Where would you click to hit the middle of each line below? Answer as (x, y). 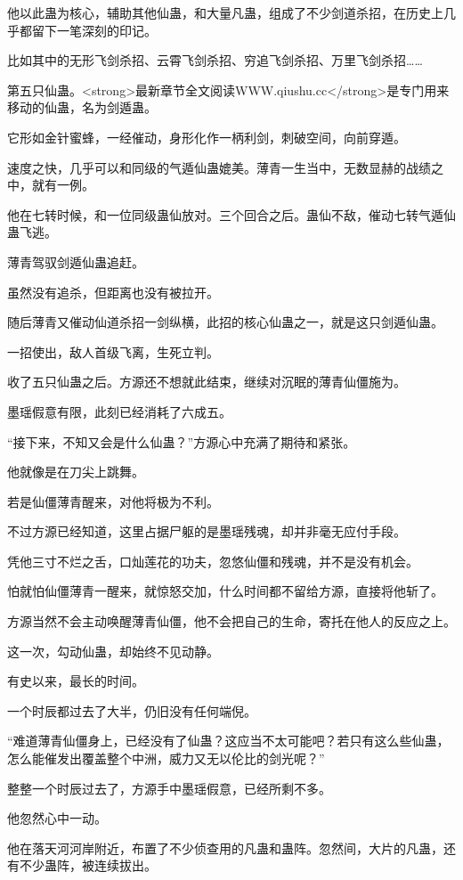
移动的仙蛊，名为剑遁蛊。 (82, 107)
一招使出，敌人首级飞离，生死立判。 (113, 351)
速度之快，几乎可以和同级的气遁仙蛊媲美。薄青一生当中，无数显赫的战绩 (219, 167)
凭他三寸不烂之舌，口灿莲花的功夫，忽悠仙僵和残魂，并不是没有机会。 (213, 561)
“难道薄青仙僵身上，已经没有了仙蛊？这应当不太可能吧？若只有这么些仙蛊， (228, 741)
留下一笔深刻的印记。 (94, 30)
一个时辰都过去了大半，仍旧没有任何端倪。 (132, 710)
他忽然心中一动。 (57, 818)
